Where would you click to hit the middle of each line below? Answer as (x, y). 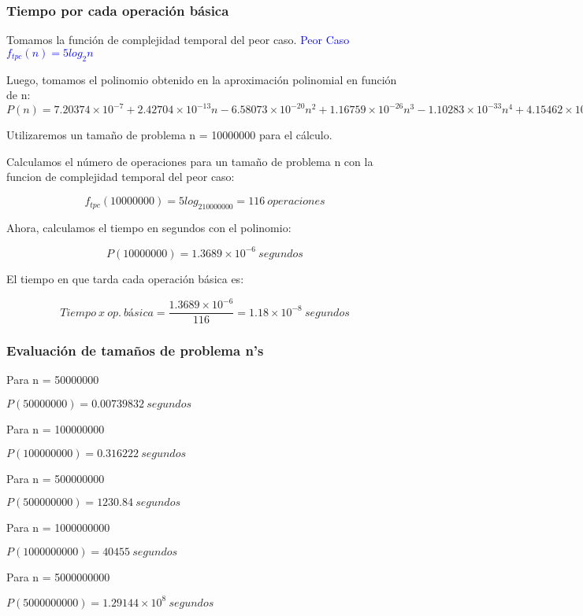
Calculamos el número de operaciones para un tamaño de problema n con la (190, 161)
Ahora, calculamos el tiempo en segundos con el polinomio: (149, 227)
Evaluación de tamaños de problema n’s (135, 350)
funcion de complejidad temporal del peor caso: (121, 177)
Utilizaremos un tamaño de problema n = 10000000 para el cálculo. (169, 135)
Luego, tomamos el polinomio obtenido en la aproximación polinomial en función (202, 79)
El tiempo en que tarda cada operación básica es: (125, 278)
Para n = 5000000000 (58, 576)
